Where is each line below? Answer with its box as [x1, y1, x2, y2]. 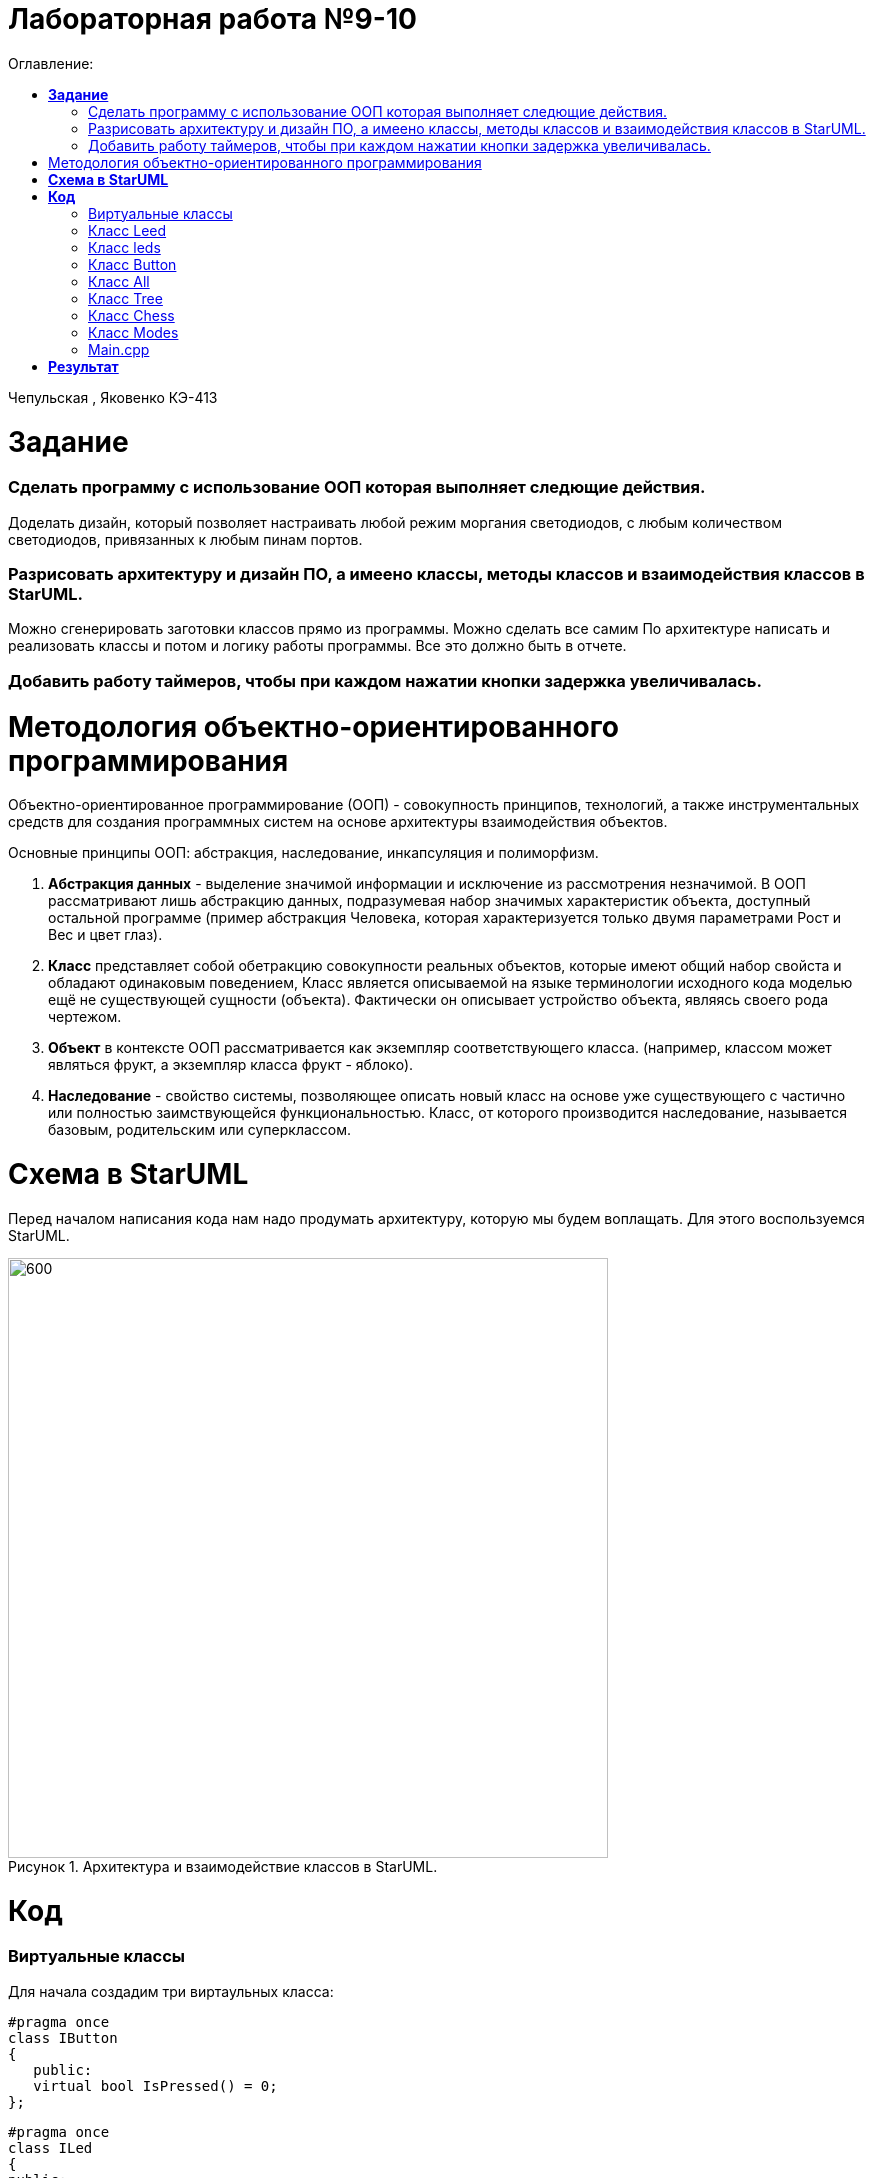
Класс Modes [88, 323, 179, 341]
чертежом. [48, 1008, 122, 1026]
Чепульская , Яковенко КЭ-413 [8, 388, 218, 406]
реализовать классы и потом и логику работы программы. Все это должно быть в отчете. [8, 637, 627, 655]
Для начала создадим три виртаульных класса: [8, 1982, 334, 2000]
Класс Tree [88, 289, 163, 307]
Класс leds [88, 238, 161, 256]
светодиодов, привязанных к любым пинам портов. [8, 530, 363, 548]
